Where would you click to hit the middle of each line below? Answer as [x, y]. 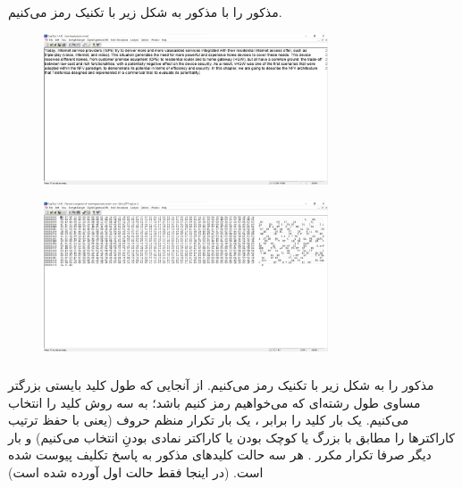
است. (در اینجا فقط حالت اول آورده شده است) [136, 471]
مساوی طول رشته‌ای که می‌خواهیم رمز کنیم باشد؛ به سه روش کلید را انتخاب [214, 402]
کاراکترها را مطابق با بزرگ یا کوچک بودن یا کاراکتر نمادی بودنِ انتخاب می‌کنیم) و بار [231, 437]
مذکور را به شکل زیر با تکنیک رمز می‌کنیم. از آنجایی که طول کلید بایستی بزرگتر [221, 384]
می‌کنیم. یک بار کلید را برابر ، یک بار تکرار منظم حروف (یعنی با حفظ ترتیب [209, 420]
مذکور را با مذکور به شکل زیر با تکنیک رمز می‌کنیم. [145, 12]
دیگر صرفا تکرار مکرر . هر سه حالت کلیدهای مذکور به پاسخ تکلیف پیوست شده [220, 455]
